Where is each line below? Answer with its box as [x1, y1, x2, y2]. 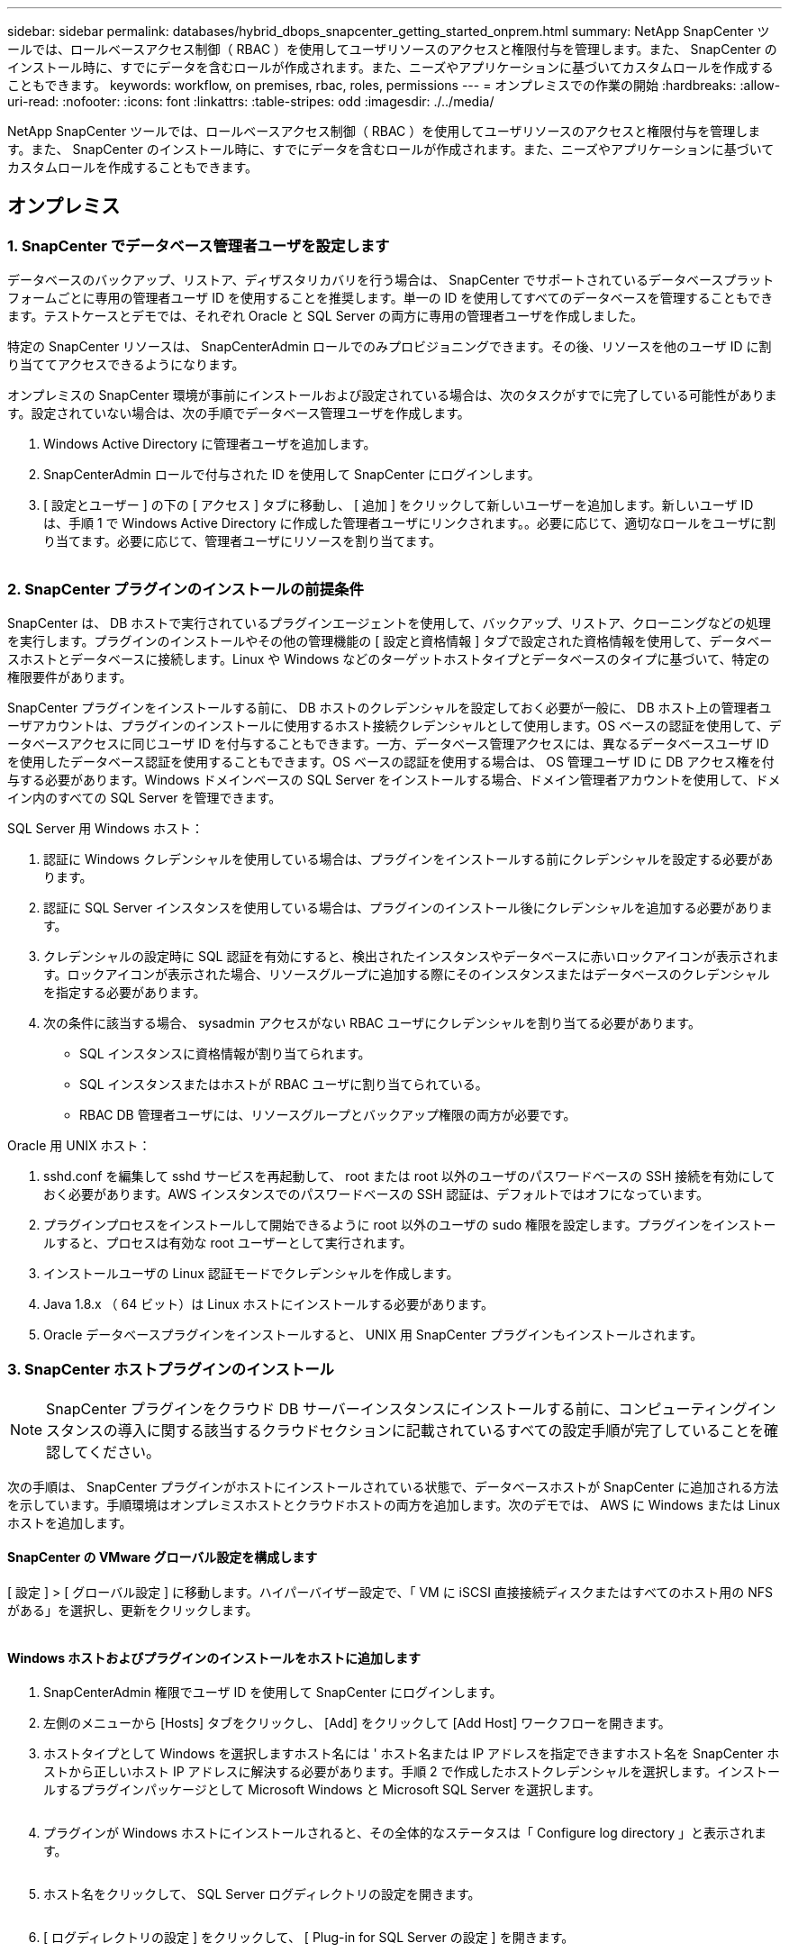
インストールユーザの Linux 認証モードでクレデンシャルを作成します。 [43, 1265, 459, 1281]
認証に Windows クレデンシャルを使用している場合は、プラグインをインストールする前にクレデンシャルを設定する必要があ [43, 850, 774, 867]
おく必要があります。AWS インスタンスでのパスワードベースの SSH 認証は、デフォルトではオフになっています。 [43, 1185, 710, 1202]
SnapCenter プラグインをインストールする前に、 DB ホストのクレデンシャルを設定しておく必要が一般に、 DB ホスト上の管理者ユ [7, 699, 772, 715]
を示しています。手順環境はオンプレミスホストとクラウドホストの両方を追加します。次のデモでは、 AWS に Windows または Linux [7, 1496, 781, 1512]
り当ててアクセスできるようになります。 [7, 357, 245, 373]
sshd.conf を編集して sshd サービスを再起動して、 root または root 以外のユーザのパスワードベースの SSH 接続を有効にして [43, 1167, 775, 1184]
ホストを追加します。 [7, 1514, 132, 1530]
